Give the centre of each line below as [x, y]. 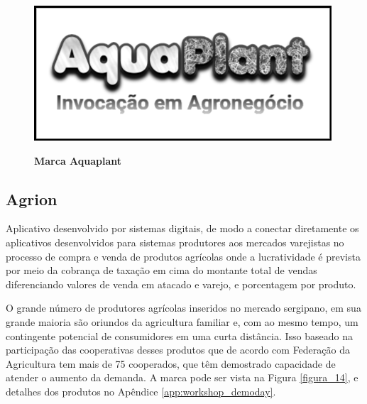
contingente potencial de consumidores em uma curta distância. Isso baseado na [179, 335]
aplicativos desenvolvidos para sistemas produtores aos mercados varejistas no [175, 242]
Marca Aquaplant [78, 160]
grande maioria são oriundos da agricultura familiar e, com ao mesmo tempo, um [182, 321]
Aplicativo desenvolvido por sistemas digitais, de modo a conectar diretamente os [182, 228]
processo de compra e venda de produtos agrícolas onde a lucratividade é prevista [183, 256]
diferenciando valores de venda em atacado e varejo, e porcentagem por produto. [181, 284]
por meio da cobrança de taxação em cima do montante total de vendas [161, 270]
